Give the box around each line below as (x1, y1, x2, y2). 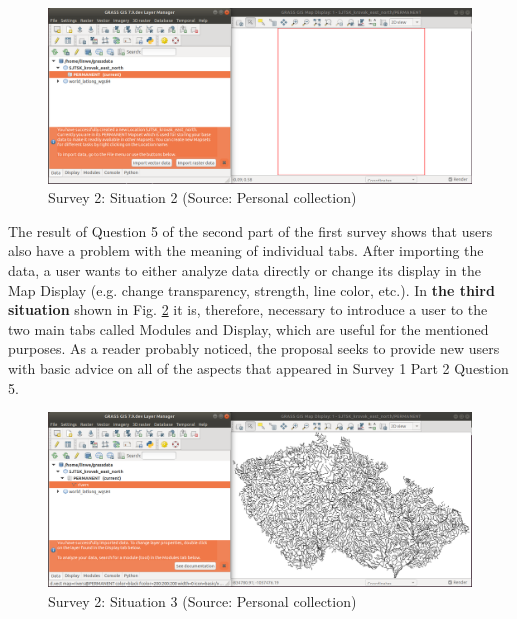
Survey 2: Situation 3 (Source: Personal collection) (48, 590, 357, 611)
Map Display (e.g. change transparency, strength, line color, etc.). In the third (8, 279, 495, 300)
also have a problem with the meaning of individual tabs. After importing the (8, 240, 484, 261)
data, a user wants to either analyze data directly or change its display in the (8, 259, 481, 280)
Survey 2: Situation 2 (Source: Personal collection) (48, 187, 357, 208)
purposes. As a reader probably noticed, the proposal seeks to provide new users (8, 338, 500, 359)
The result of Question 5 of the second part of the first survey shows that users (8, 220, 493, 241)
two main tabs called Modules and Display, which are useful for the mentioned (8, 318, 489, 339)
